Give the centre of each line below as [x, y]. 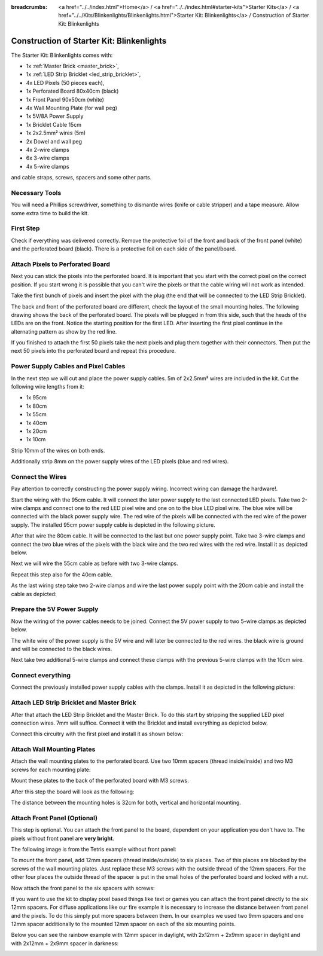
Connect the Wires [39, 477]
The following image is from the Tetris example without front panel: [94, 849]
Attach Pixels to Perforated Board [61, 264]
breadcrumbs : [29, 7]
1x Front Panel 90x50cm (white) [65, 99]
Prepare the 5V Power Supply [55, 609]
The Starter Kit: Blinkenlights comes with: [62, 55]
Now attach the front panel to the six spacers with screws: [83, 888]
